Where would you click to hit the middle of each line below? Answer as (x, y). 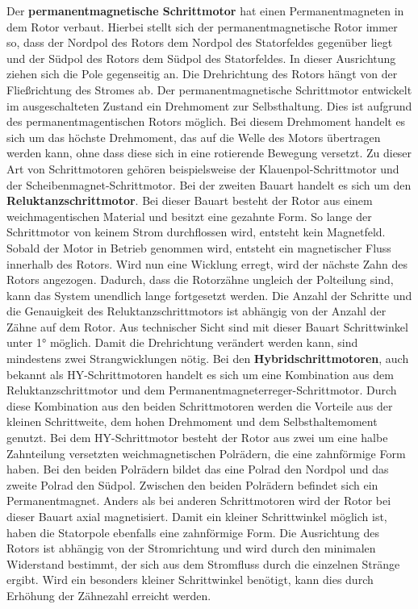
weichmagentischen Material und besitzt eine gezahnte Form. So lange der (189, 216)
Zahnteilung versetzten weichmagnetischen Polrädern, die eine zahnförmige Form (206, 453)
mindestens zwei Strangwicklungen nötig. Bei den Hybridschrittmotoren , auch (208, 359)
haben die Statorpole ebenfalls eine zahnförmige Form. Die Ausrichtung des (193, 532)
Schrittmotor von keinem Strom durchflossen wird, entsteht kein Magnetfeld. (196, 232)
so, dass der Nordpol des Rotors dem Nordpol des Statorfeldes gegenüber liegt (200, 42)
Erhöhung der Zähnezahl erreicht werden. (109, 595)
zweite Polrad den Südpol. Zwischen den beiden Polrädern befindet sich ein (192, 484)
